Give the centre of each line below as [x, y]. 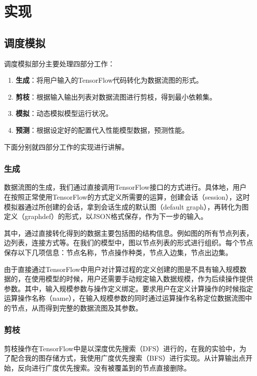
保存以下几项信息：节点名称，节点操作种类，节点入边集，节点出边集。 [118, 252]
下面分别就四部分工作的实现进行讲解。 [66, 146]
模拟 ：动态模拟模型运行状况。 [64, 113]
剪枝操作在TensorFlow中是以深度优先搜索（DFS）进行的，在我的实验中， [122, 348]
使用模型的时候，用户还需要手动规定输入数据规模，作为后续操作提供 [142, 279]
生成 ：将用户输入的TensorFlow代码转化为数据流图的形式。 [109, 80]
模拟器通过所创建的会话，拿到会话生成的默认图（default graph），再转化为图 [127, 206]
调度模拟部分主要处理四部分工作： [59, 63]
